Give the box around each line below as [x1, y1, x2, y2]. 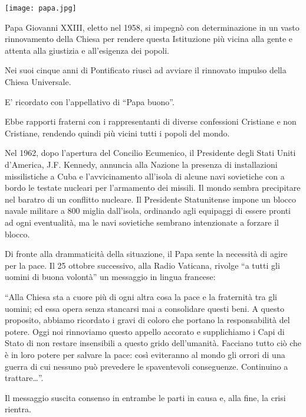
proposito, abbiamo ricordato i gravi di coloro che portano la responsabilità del [5, 314, 290, 326]
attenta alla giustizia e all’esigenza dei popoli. [5, 44, 169, 56]
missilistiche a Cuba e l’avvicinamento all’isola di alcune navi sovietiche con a [5, 170, 285, 182]
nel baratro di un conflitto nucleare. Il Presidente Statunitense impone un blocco [5, 193, 297, 205]
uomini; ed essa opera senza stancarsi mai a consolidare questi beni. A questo [5, 302, 284, 314]
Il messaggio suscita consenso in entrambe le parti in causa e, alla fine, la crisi [5, 391, 286, 403]
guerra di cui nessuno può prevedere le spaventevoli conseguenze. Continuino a [5, 360, 288, 372]
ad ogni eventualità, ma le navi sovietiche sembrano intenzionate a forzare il [5, 216, 279, 228]
